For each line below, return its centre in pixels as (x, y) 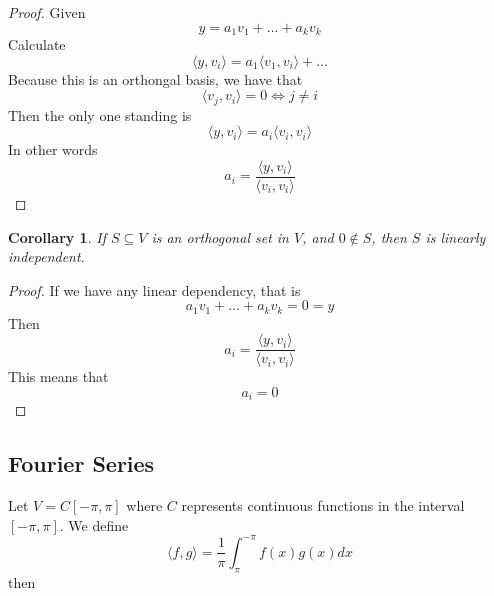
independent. (46, 256)
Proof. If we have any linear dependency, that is (154, 289)
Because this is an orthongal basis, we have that (155, 78)
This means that (58, 376)
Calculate (37, 44)
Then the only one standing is (100, 114)
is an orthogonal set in (220, 236)
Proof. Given (47, 12)
